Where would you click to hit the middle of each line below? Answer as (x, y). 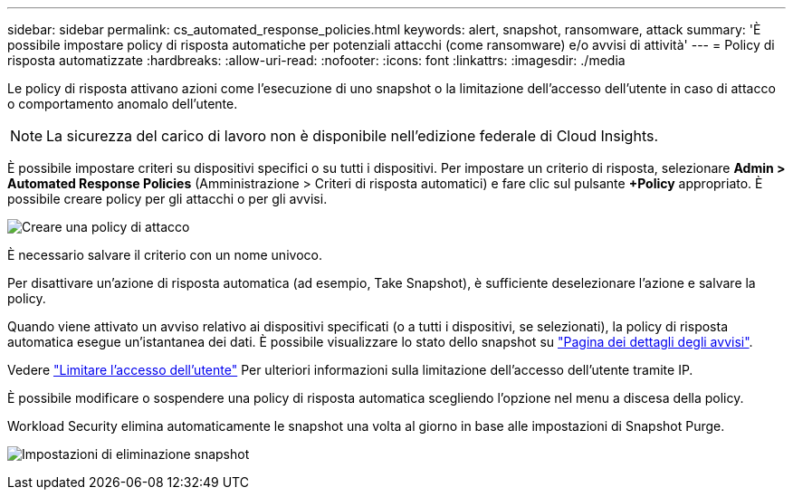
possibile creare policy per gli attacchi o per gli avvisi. (167, 199)
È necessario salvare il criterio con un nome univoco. (165, 255)
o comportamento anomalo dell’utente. (123, 104)
